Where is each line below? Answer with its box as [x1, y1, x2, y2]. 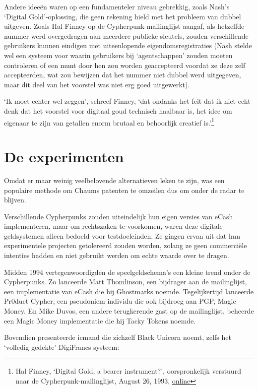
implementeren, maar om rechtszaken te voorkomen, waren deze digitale [4, 221, 223, 231]
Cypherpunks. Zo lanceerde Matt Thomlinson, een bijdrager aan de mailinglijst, [4, 276, 247, 287]
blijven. [4, 194, 26, 205]
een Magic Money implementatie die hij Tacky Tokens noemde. [4, 315, 196, 325]
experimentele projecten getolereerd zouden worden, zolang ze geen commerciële [4, 240, 247, 251]
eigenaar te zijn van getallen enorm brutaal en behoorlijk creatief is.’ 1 [4, 116, 214, 128]
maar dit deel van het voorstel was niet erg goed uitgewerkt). [4, 79, 190, 89]
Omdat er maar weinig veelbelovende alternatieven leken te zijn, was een [4, 175, 225, 185]
